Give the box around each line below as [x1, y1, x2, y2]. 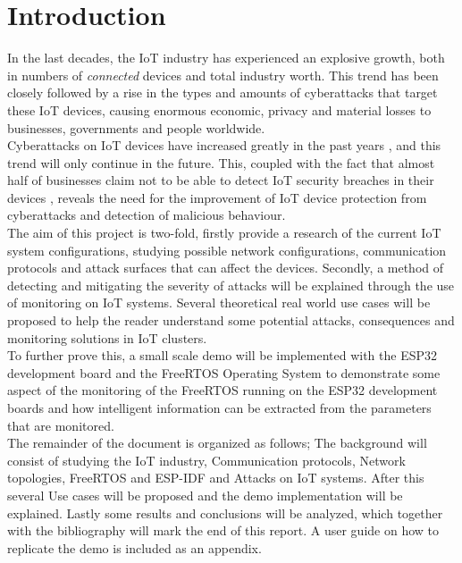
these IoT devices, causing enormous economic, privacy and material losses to [7, 100, 432, 119]
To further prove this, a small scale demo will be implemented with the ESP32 [7, 346, 437, 365]
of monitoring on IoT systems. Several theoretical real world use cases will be [7, 293, 431, 312]
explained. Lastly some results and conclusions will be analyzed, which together [7, 503, 443, 522]
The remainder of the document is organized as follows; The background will [7, 433, 427, 452]
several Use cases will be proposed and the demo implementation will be [7, 485, 403, 504]
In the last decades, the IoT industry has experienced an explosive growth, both [7, 48, 445, 67]
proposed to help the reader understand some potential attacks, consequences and [7, 311, 455, 330]
